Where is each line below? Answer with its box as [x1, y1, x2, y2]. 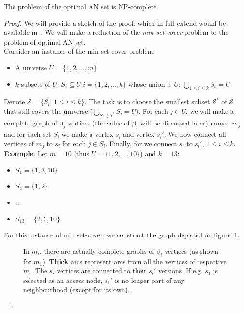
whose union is [128, 78, 172, 89]
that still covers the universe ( [4, 106, 93, 116]
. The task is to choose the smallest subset [84, 96, 210, 107]
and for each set [4, 129, 51, 139]
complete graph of [4, 118, 58, 128]
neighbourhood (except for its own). [23, 284, 130, 295]
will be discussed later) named [140, 118, 230, 128]
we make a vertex [61, 129, 113, 139]
